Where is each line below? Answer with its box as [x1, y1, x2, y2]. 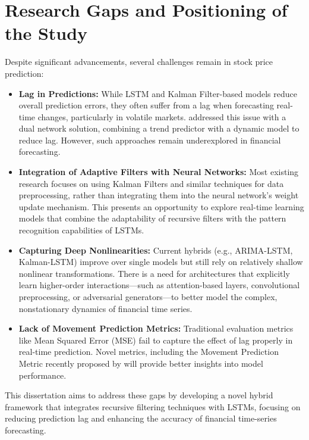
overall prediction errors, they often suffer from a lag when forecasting [18, 99, 274, 111]
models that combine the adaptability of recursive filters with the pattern [18, 212, 286, 224]
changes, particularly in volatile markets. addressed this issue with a [37, 110, 286, 123]
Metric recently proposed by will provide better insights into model [18, 357, 263, 369]
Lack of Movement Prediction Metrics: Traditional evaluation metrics [18, 322, 294, 335]
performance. [18, 369, 67, 381]
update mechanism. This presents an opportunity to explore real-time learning [18, 200, 304, 213]
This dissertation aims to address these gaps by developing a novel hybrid [5, 389, 273, 401]
